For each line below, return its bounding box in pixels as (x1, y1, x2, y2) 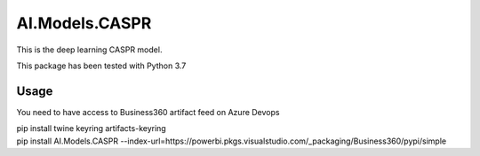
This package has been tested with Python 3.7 (16, 60, 187, 71)
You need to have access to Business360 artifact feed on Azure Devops (16, 106, 280, 117)
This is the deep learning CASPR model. (16, 44, 163, 55)
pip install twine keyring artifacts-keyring (16, 123, 166, 134)
